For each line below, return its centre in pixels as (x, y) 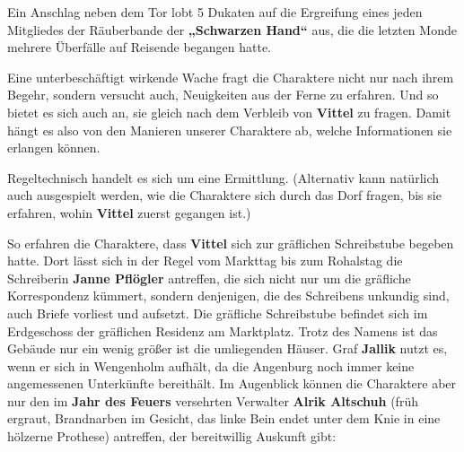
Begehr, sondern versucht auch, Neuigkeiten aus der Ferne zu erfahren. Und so (223, 95)
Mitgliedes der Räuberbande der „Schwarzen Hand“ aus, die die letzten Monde (232, 29)
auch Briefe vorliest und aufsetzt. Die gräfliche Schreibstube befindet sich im (218, 313)
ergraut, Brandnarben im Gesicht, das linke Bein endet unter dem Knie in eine (224, 418)
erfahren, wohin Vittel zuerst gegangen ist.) (129, 212)
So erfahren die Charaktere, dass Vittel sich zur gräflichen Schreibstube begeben (231, 243)
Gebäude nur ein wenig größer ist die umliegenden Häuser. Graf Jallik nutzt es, (228, 348)
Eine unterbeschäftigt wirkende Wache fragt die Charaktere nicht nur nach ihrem (231, 77)
